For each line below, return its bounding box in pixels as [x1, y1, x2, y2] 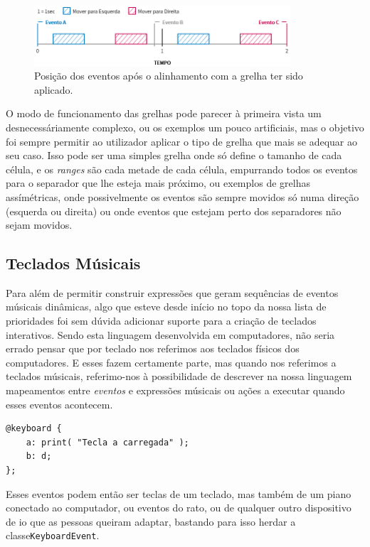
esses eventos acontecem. [6, 396, 113, 411]
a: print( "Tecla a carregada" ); [26, 437, 189, 448]
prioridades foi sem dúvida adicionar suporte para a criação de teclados [6, 313, 317, 328]
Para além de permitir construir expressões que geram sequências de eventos [6, 285, 339, 300]
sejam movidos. [6, 217, 73, 232]
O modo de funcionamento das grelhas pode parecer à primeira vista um [6, 106, 322, 121]
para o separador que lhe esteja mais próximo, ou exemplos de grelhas [6, 175, 310, 190]
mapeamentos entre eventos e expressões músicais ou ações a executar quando [6, 383, 345, 398]
